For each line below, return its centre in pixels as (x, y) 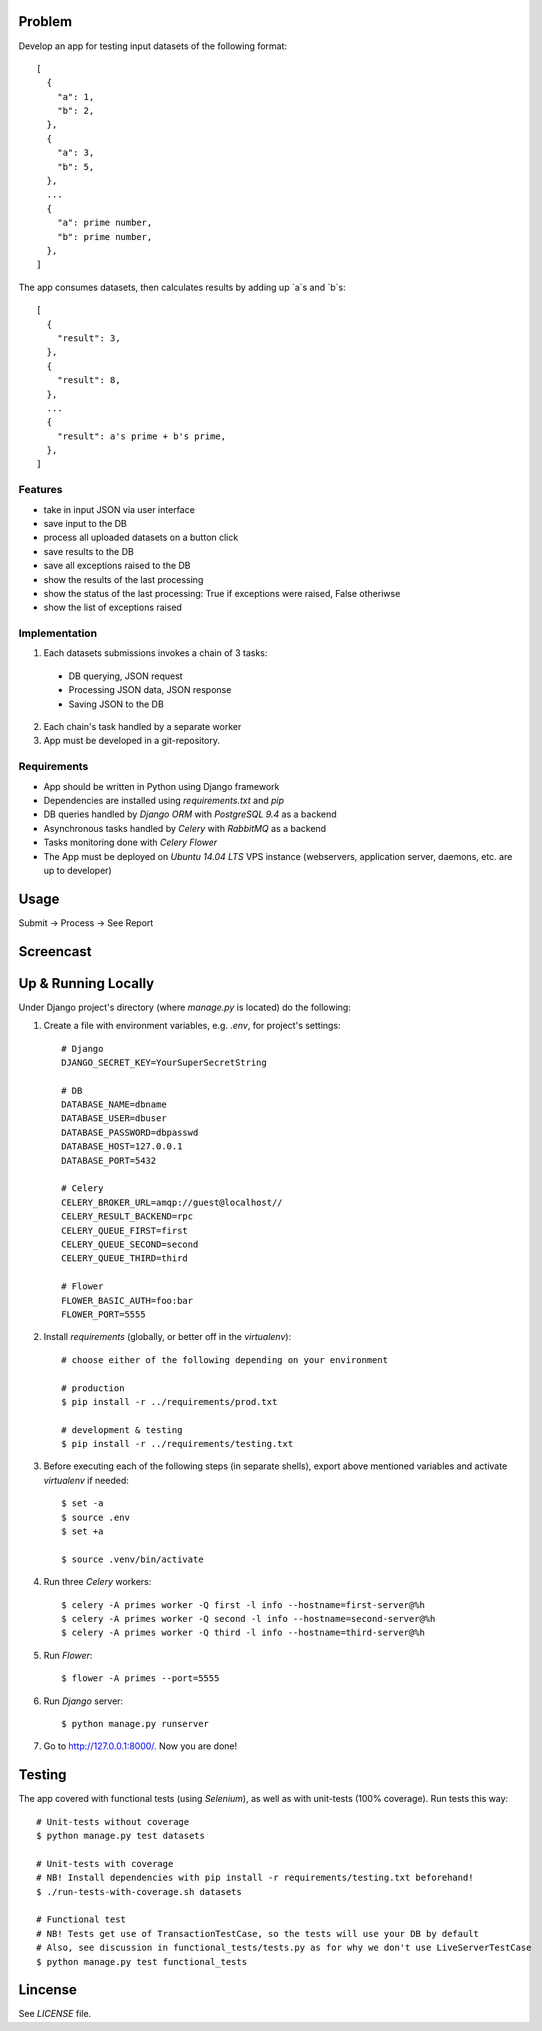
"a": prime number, (104, 223)
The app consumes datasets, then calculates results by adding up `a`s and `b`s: (182, 287)
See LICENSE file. (55, 2014)
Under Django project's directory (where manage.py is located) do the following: (185, 1007)
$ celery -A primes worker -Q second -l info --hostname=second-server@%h (248, 1618)
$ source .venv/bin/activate (132, 1559)
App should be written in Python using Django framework (161, 786)
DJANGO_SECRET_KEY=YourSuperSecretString (164, 1062)
